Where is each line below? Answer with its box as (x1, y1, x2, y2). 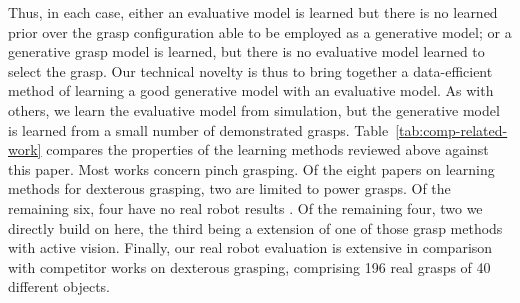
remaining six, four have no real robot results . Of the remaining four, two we (8, 197, 483, 218)
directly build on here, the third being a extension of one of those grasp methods (8, 217, 503, 238)
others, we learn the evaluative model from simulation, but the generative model (8, 99, 500, 120)
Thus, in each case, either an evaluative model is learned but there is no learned (8, 2, 498, 22)
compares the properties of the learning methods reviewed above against (46, 139, 489, 160)
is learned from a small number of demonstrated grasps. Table (8, 119, 389, 140)
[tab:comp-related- (395, 119, 508, 140)
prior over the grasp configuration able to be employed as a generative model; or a (8, 21, 512, 42)
